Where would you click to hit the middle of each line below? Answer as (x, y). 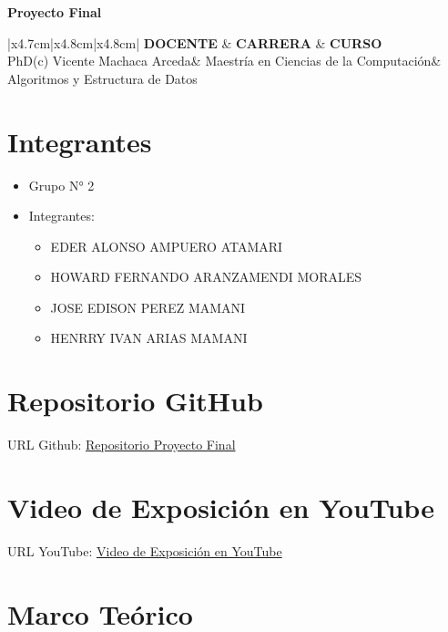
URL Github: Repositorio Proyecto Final (122, 445)
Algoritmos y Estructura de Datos (102, 78)
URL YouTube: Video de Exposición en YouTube (145, 550)
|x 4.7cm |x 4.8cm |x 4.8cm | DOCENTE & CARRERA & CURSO (195, 42)
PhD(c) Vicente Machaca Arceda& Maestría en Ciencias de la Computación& (224, 61)
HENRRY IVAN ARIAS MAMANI (149, 338)
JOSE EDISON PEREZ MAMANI (148, 307)
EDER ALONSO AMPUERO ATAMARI (167, 246)
